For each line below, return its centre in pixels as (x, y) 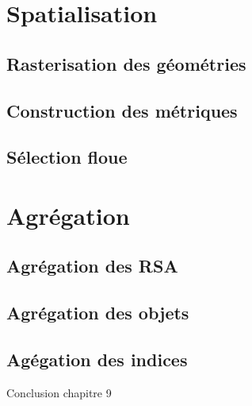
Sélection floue (67, 157)
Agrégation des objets (98, 313)
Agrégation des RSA (92, 266)
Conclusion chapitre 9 (59, 392)
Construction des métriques (122, 110)
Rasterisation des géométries (126, 63)
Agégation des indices (97, 360)
